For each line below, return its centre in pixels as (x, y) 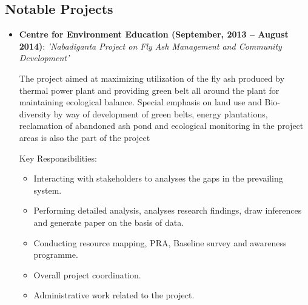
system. (48, 190)
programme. (56, 254)
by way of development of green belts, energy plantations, (161, 113)
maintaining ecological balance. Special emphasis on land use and (140, 102)
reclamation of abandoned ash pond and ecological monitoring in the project (161, 126)
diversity (35, 113)
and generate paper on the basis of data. (109, 222)
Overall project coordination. (87, 274)
